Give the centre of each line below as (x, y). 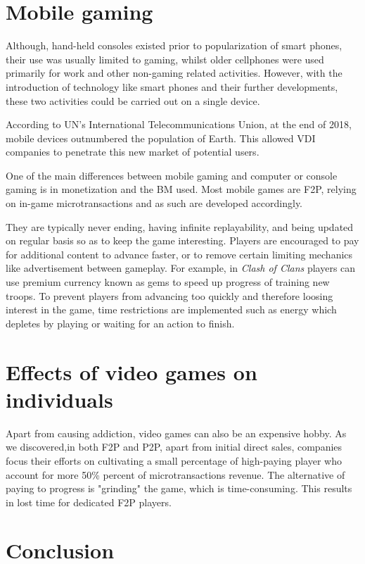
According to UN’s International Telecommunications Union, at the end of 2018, (179, 124)
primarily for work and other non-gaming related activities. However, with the (174, 73)
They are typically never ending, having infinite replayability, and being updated (180, 226)
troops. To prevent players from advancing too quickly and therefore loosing (169, 295)
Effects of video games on (132, 371)
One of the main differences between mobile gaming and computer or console (172, 175)
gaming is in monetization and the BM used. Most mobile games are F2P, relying (181, 189)
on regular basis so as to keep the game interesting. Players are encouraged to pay (182, 240)
